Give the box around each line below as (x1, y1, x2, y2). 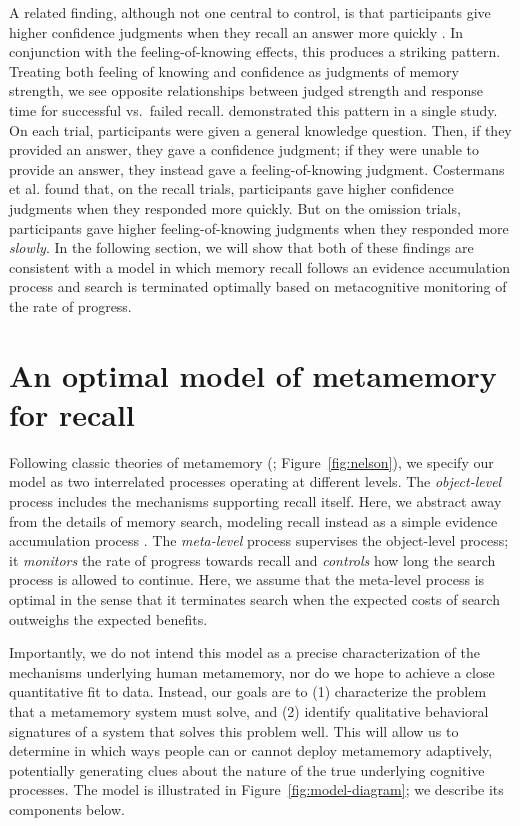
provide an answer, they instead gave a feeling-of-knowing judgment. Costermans (9, 158, 505, 179)
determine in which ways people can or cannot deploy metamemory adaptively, (9, 740, 493, 761)
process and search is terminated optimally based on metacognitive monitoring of (9, 276, 507, 297)
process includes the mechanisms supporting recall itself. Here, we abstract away (9, 491, 502, 511)
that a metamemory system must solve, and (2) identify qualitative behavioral (9, 700, 489, 721)
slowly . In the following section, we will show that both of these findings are (9, 237, 474, 258)
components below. (9, 798, 125, 819)
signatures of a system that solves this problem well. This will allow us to (9, 720, 459, 741)
